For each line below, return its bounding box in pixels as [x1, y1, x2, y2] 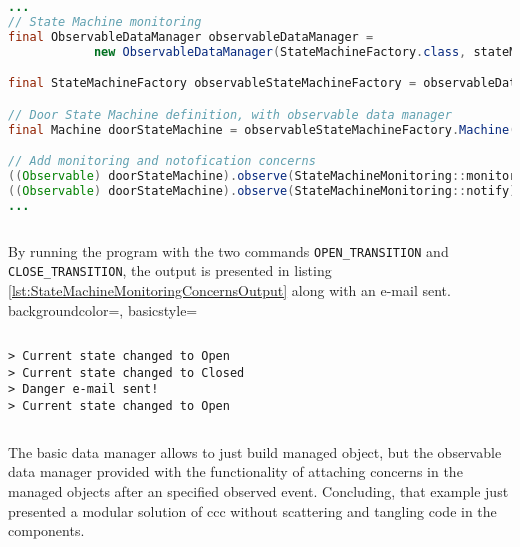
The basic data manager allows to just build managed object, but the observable [8, 441, 502, 462]
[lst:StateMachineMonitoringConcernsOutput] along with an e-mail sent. [8, 279, 451, 300]
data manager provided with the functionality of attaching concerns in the [8, 461, 463, 482]
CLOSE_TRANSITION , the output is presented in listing [8, 260, 332, 281]
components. [8, 520, 85, 541]
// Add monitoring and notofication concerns [8, 154, 316, 169]
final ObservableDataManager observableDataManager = [8, 29, 374, 44]
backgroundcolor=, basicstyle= [8, 299, 198, 320]
